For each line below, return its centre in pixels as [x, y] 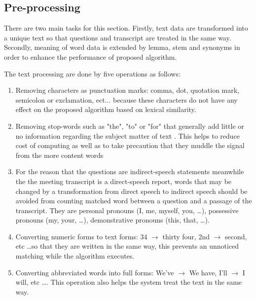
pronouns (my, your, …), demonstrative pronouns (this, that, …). [112, 220]
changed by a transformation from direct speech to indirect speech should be [131, 191]
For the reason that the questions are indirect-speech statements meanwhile [130, 171]
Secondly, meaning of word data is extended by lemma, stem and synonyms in [122, 47]
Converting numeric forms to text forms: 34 [81, 236]
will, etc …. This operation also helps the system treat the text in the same [129, 282]
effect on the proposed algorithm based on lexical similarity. [106, 109]
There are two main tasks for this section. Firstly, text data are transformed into [126, 28]
